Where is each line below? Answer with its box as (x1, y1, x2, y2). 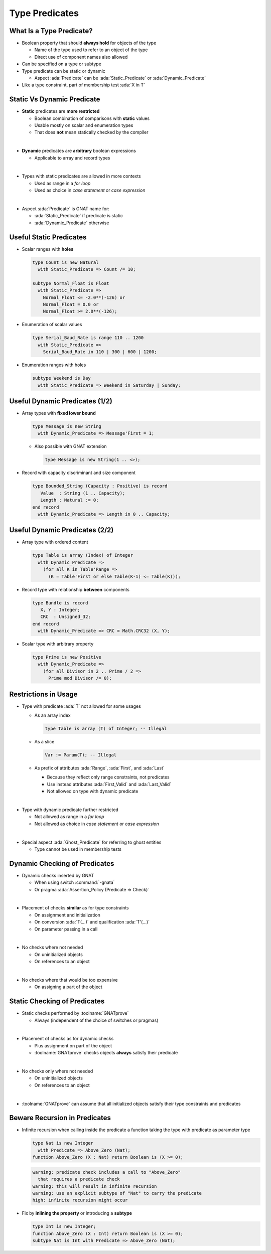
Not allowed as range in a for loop (34, 814, 104, 820)
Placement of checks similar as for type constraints (22, 905, 129, 911)
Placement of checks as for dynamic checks (22, 1036, 114, 1042)
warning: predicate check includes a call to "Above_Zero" (32, 1169, 181, 1175)
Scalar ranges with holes (22, 246, 74, 252)
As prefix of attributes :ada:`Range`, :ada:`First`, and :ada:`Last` (34, 765, 165, 771)
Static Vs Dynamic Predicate (9, 95, 100, 104)
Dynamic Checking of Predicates (9, 859, 114, 868)
